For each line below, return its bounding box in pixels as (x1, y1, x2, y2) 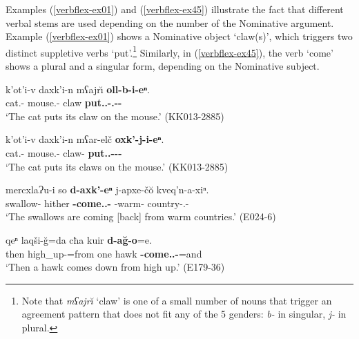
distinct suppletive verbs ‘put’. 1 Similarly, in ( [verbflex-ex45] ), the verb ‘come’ (6, 43, 333, 59)
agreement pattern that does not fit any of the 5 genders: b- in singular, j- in (21, 307, 347, 321)
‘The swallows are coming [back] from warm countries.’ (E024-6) (6, 209, 276, 224)
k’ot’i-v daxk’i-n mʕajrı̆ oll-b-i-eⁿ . (6, 81, 150, 96)
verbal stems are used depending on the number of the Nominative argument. (6, 15, 334, 30)
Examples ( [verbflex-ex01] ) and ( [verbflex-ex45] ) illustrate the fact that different (6, 2, 344, 16)
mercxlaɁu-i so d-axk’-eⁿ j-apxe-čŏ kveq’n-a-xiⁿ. (6, 182, 209, 197)
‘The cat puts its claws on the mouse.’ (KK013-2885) (6, 159, 229, 173)
